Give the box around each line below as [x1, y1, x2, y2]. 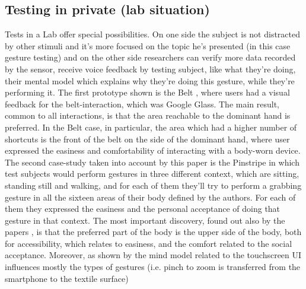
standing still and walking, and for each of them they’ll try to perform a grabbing [5, 179, 302, 191]
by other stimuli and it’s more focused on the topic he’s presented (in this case [5, 39, 291, 52]
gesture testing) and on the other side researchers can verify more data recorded [5, 51, 296, 63]
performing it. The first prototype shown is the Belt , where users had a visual [5, 86, 290, 99]
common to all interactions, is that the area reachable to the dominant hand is [5, 109, 291, 122]
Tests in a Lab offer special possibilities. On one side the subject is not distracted [5, 28, 301, 40]
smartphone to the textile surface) [5, 272, 129, 284]
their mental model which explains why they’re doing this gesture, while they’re [5, 74, 295, 87]
